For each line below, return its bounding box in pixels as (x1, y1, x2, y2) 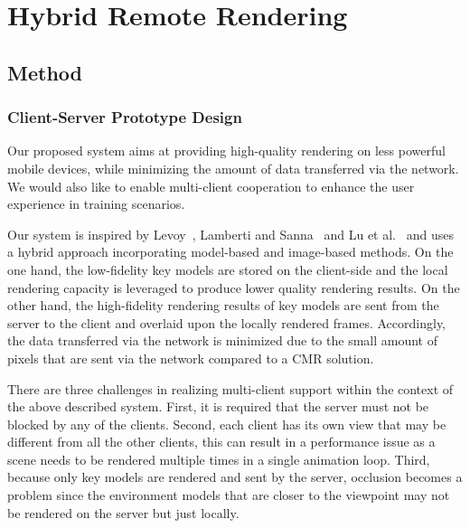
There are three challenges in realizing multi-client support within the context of (7, 379, 454, 398)
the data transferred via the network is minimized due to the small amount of (7, 331, 437, 350)
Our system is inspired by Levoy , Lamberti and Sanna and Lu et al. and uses (7, 224, 454, 243)
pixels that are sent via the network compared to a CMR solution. (7, 348, 374, 367)
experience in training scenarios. (7, 194, 185, 213)
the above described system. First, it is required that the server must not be (7, 397, 429, 416)
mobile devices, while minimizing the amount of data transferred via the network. (7, 158, 459, 177)
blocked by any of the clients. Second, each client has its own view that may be (7, 414, 446, 433)
